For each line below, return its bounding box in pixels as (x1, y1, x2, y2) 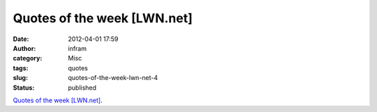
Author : (13, 44, 36, 52)
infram (68, 44, 87, 52)
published (68, 83, 97, 92)
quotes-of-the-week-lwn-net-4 (68, 74, 158, 82)
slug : (13, 74, 28, 82)
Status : (13, 83, 35, 92)
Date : (13, 35, 29, 43)
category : (13, 54, 43, 63)
